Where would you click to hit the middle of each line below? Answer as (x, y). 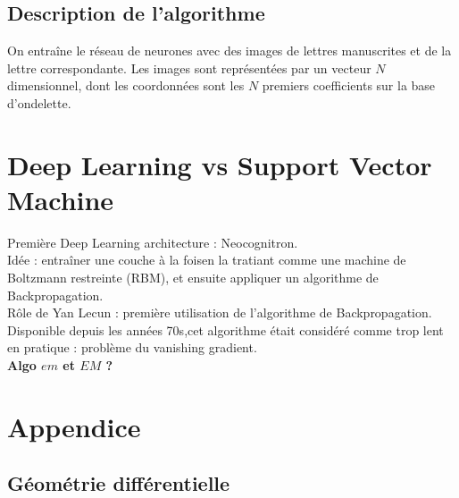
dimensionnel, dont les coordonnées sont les (126, 85)
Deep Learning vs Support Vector (220, 164)
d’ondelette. (39, 102)
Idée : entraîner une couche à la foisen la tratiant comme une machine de (207, 260)
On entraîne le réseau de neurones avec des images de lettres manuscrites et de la (229, 51)
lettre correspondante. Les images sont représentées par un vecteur (189, 68)
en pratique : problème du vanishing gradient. (132, 347)
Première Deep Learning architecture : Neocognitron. (153, 242)
